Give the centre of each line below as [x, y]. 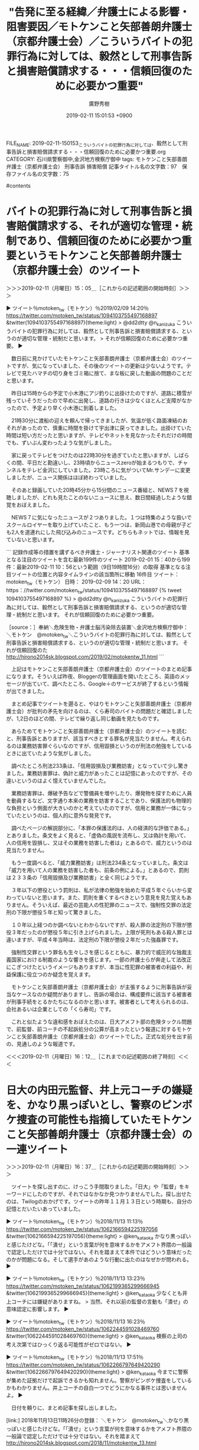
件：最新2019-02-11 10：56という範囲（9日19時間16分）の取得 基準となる [96, 567]
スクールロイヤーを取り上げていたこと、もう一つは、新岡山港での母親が [94, 525]
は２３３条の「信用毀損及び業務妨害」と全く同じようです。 [78, 878]
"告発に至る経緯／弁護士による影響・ [99, 12]
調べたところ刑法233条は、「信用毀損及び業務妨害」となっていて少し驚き [100, 766]
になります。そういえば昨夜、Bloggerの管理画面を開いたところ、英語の [93, 676]
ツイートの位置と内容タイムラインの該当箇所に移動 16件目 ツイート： [95, 574]
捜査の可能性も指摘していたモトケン [104, 1120]
